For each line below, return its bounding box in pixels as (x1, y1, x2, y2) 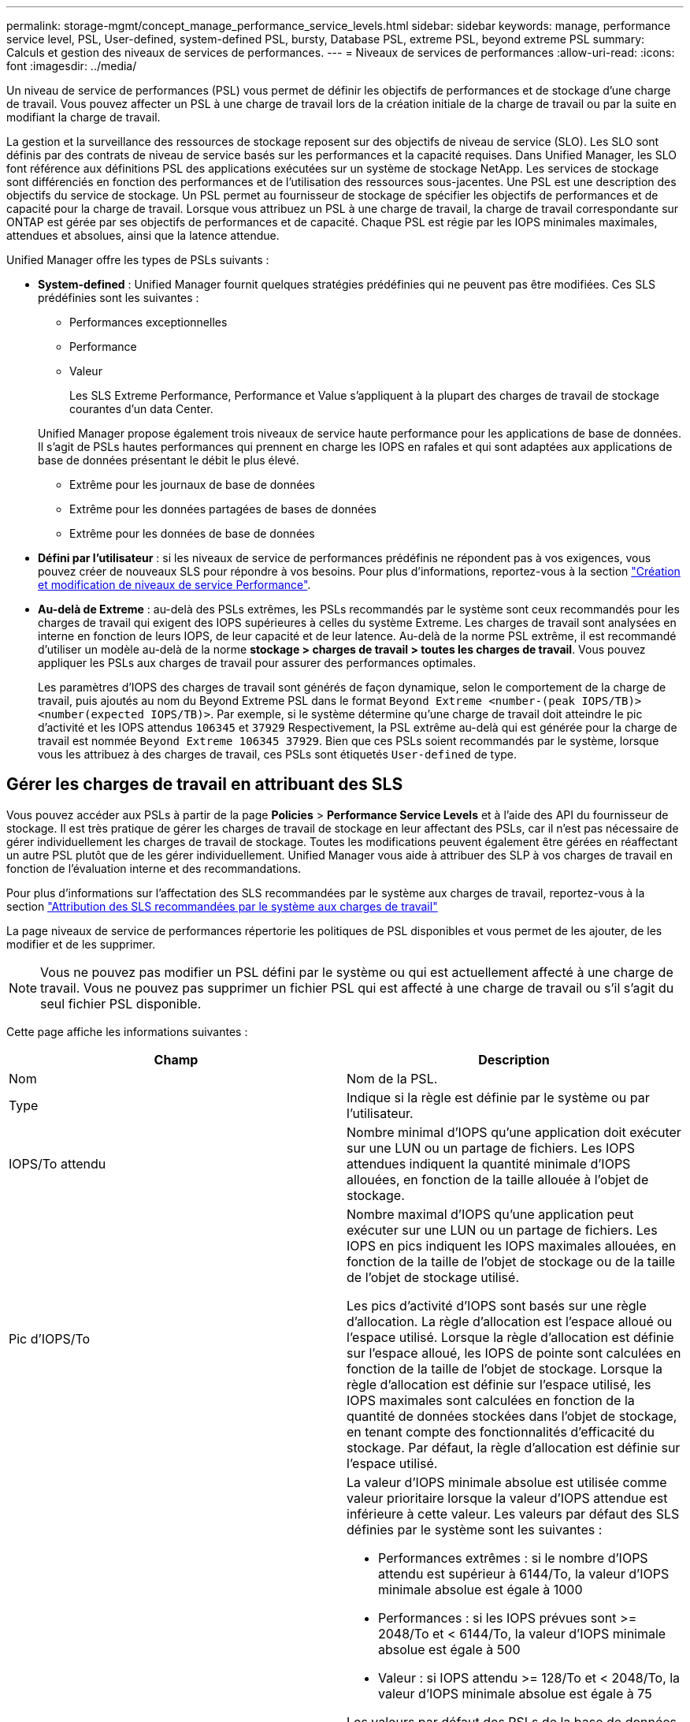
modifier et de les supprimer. (6, 937, 156, 951)
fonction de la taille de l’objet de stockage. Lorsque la (347, 1360, 662, 1377)
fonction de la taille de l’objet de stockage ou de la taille (347, 1253, 676, 1269)
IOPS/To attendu (9, 1155, 106, 1172)
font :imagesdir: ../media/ (6, 59, 137, 73)
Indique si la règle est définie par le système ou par (347, 1089, 650, 1105)
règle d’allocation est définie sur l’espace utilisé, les (347, 1376, 651, 1392)
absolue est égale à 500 (378, 1641, 521, 1657)
